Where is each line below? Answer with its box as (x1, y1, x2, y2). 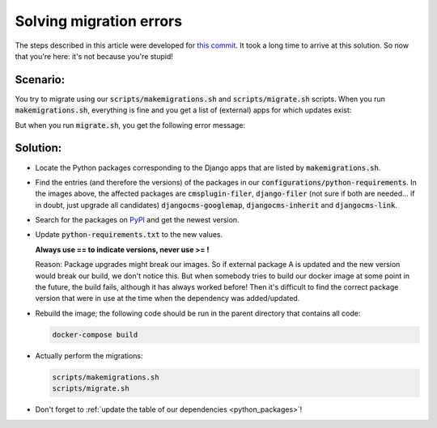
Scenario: (15, 73, 66, 87)
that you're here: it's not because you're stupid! (15, 51, 174, 61)
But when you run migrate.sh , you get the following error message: (15, 120, 246, 129)
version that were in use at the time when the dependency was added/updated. (35, 294, 300, 303)
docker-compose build (52, 330, 138, 339)
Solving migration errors (15, 12, 182, 30)
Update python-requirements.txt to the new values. (35, 230, 223, 239)
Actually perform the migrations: (35, 350, 143, 360)
